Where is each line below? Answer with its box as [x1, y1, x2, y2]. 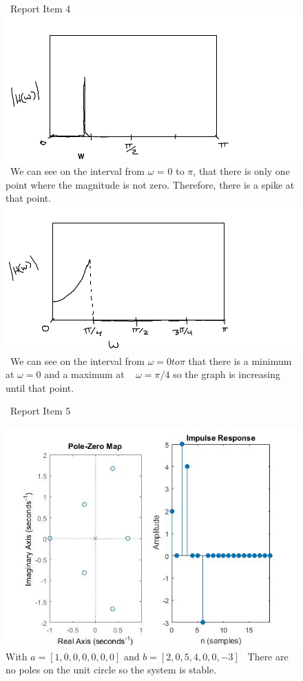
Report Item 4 [10, 1, 71, 15]
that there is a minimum [188, 353, 292, 368]
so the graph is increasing [173, 367, 281, 381]
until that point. [6, 380, 74, 395]
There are [247, 649, 289, 663]
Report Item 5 [10, 404, 71, 418]
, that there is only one [193, 164, 290, 178]
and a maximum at [44, 367, 125, 381]
